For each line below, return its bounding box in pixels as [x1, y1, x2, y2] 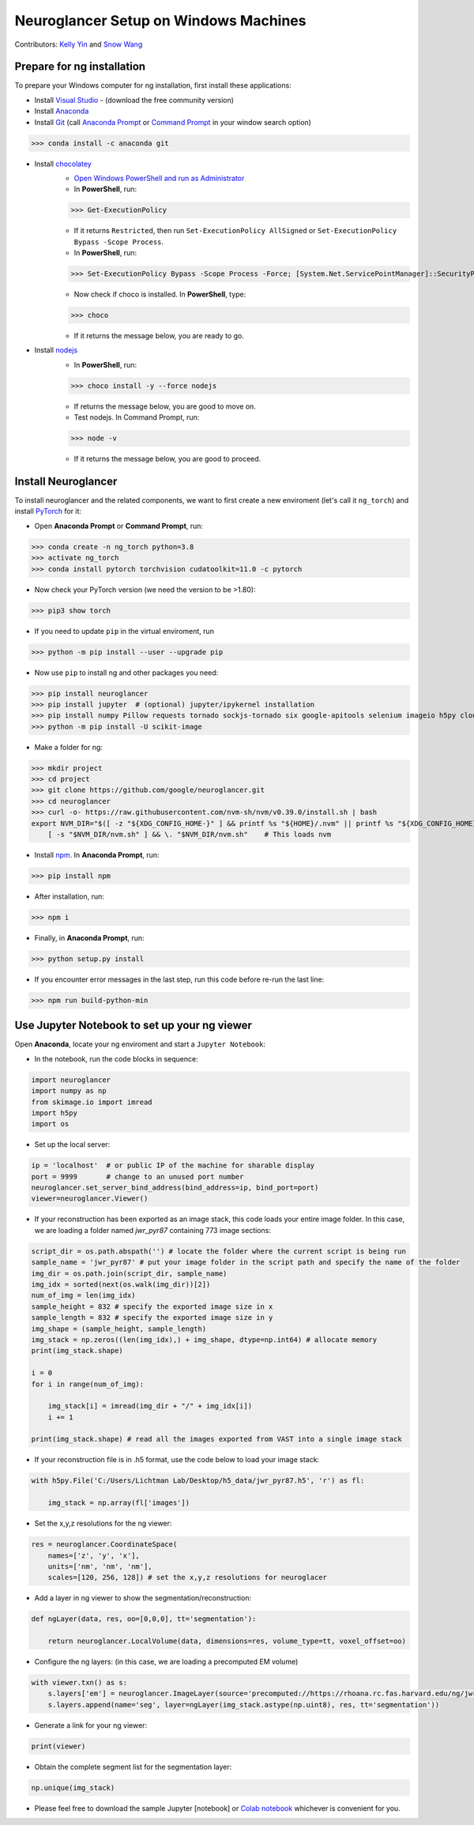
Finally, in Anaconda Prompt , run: [34, 933, 145, 942]
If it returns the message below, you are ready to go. [73, 331, 244, 341]
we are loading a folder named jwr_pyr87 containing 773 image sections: [34, 1225, 272, 1235]
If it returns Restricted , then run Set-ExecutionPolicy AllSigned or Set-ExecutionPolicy [73, 226, 397, 236]
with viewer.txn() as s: [31, 1678, 128, 1687]
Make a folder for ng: [34, 742, 103, 752]
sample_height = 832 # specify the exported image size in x [31, 1302, 273, 1311]
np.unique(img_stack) [31, 1783, 115, 1792]
